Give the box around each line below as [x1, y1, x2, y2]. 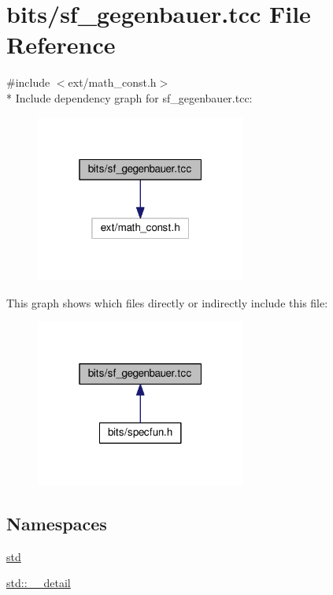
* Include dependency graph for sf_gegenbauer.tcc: [6, 89, 253, 106]
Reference [6, 28, 116, 61]
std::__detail [6, 575, 71, 591]
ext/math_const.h [68, 74, 157, 91]
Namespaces [6, 511, 107, 535]
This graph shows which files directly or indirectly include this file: [6, 294, 328, 311]
